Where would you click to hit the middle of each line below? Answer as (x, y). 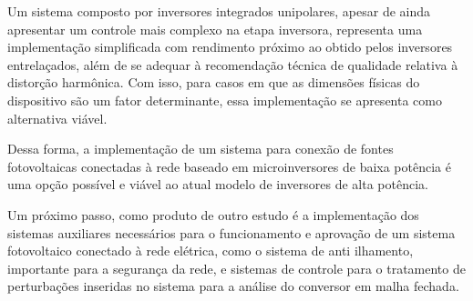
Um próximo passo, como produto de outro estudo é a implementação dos (213, 214)
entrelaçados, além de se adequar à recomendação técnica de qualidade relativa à (233, 64)
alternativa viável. (57, 118)
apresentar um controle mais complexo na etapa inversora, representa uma (215, 29)
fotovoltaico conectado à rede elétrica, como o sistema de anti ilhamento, (211, 251)
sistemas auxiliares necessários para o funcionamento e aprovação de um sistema (231, 232)
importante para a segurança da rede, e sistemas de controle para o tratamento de (236, 268)
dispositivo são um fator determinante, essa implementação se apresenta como (225, 100)
